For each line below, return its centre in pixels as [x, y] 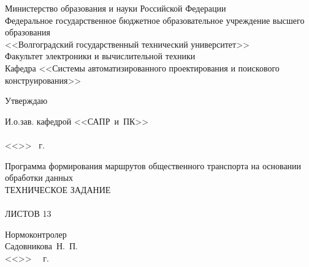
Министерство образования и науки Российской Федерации [116, 8]
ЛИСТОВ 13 [28, 213]
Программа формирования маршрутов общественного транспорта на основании [153, 165]
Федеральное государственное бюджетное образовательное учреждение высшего [155, 20]
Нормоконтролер [36, 234]
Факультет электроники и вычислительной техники [100, 56]
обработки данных [39, 177]
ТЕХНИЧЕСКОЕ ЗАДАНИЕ [58, 189]
